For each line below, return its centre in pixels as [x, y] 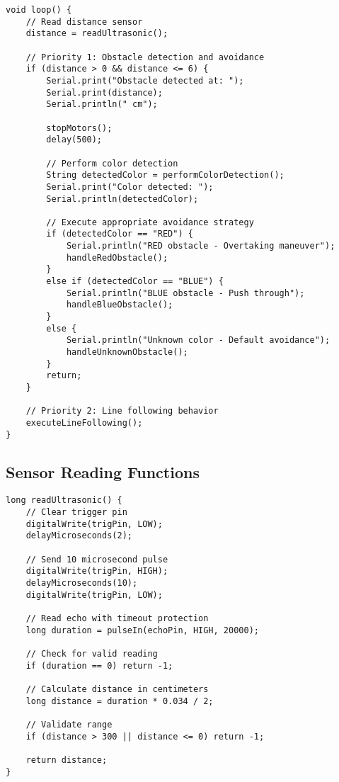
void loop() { [39, 10]
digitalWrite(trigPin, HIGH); [97, 571]
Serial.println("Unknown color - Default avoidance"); [198, 340]
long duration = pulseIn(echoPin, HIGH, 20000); [142, 630]
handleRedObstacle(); [117, 257]
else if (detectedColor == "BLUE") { [135, 282]
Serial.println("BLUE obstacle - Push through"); [185, 293]
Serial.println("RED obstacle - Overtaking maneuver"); [201, 246]
